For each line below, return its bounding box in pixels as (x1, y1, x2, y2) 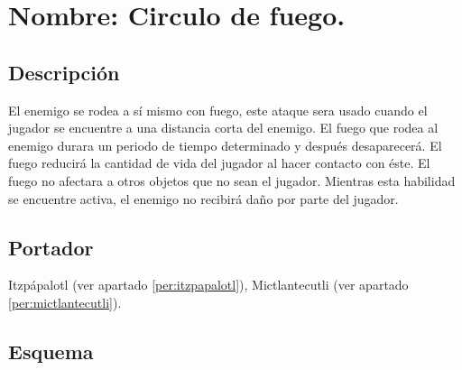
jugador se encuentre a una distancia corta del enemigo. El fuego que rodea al (8, 118, 439, 137)
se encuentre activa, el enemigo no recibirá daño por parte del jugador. (8, 189, 399, 208)
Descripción (8, 58, 120, 86)
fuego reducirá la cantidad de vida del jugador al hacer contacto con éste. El (8, 153, 430, 172)
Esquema (8, 337, 94, 365)
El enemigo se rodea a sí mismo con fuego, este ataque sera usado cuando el (8, 100, 428, 119)
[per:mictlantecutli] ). (8, 292, 122, 311)
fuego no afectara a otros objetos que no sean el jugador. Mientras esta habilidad (8, 171, 456, 190)
